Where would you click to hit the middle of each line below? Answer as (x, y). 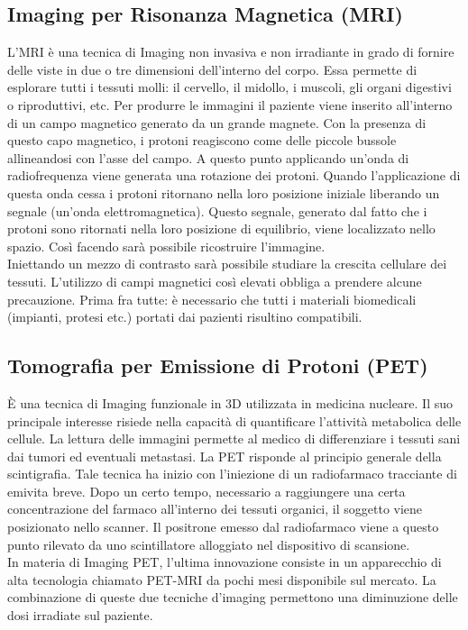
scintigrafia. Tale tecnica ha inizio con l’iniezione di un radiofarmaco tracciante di (232, 474)
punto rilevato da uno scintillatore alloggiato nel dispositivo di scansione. (209, 544)
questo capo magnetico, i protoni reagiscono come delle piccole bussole (202, 140)
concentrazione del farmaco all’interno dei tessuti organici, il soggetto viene (215, 509)
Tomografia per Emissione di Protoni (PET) (218, 365)
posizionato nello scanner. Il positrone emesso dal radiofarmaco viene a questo (223, 527)
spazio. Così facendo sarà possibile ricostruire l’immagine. (166, 246)
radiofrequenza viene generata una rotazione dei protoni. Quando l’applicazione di (234, 175)
